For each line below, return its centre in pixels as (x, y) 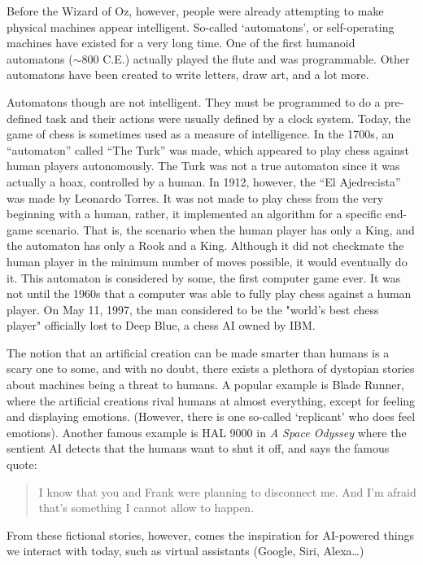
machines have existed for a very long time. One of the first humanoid (181, 43)
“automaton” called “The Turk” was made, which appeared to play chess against (208, 149)
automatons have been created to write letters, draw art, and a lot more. (188, 74)
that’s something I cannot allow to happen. (146, 508)
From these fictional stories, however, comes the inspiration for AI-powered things (210, 534)
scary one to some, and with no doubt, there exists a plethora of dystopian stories (211, 368)
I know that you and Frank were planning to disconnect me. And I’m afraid (227, 491)
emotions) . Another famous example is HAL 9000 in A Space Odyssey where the (207, 432)
